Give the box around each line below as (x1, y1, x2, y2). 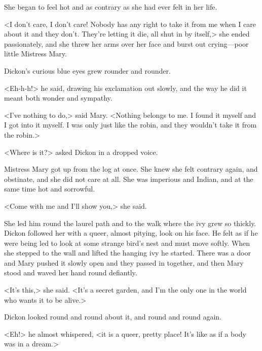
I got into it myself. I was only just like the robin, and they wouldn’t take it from (4, 119, 257, 130)
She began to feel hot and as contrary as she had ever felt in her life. (4, 2, 217, 12)
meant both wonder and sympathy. (4, 92, 113, 103)
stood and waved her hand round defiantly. (4, 267, 137, 278)
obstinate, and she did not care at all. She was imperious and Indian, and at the (4, 173, 253, 184)
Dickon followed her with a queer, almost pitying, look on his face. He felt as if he (4, 228, 258, 238)
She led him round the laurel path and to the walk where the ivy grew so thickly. (4, 217, 256, 228)
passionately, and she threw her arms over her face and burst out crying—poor (4, 38, 249, 49)
